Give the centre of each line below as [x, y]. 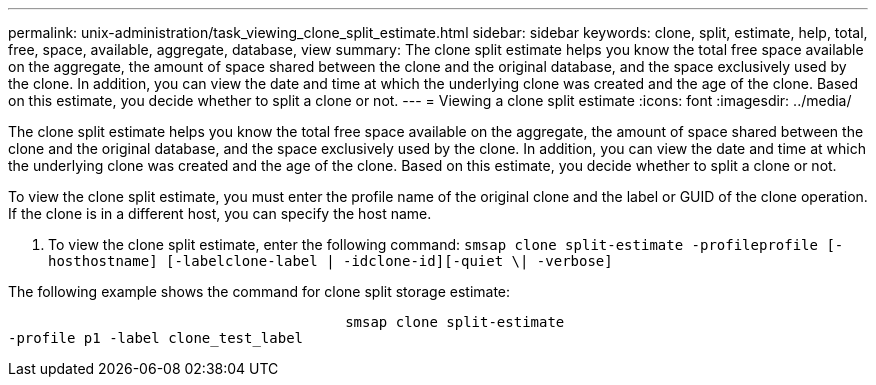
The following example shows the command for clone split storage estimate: [259, 291]
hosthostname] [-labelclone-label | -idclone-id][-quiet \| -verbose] [330, 261]
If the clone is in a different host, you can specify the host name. [220, 213]
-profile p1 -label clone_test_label [156, 338]
